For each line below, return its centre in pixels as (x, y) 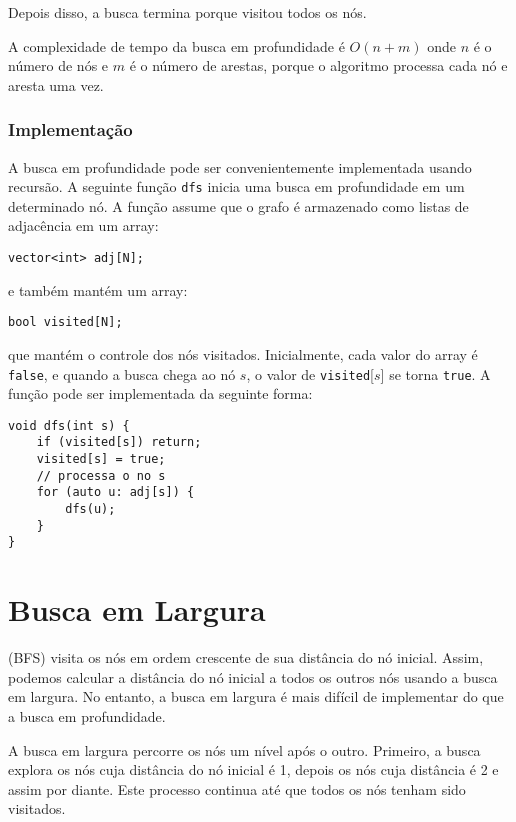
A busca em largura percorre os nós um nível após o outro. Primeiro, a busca (244, 749)
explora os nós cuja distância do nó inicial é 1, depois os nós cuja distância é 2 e (253, 769)
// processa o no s (101, 475)
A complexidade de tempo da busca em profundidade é (176, 45)
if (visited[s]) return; (119, 442)
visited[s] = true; (101, 459)
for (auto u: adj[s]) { (115, 492)
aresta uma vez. (56, 84)
